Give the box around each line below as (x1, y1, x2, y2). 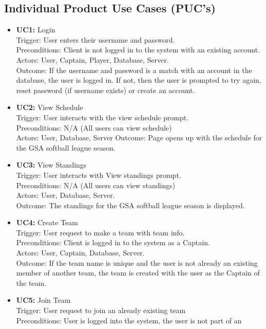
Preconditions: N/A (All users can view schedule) (16, 122, 172, 133)
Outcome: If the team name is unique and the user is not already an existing (16, 257, 258, 268)
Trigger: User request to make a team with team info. (16, 227, 185, 237)
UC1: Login (16, 24, 55, 35)
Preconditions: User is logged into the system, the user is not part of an (16, 315, 242, 325)
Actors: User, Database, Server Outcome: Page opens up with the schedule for (16, 132, 262, 143)
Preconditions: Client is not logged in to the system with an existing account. (16, 44, 260, 55)
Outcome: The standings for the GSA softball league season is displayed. (16, 199, 245, 210)
